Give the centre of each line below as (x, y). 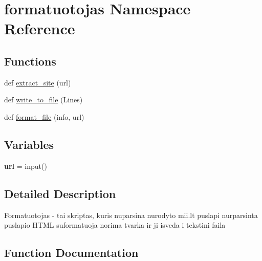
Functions (30, 61)
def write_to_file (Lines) (43, 100)
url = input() (26, 166)
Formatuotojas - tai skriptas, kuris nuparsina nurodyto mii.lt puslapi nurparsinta (131, 215)
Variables (29, 144)
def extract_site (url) (38, 82)
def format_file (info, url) (44, 116)
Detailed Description (60, 193)
